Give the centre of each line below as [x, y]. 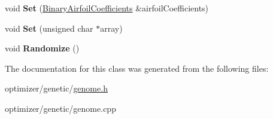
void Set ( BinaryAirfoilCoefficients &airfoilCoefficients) [107, 8]
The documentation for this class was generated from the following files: [137, 68]
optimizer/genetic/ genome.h [56, 88]
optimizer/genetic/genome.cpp [60, 108]
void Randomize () [42, 48]
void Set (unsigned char [49, 28]
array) [111, 28]
